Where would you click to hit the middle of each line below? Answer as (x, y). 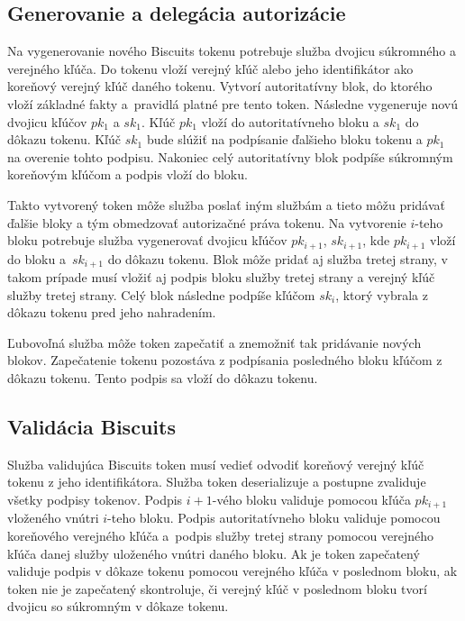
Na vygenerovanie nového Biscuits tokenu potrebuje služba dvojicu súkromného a (232, 51)
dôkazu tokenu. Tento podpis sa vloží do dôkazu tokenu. (163, 378)
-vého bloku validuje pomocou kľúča (311, 499)
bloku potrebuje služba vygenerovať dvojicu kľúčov (147, 240)
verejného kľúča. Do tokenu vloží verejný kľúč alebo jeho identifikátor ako (210, 68)
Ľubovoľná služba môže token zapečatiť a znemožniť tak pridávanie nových (214, 342)
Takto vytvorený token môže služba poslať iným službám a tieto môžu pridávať (227, 204)
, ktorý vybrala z (382, 294)
